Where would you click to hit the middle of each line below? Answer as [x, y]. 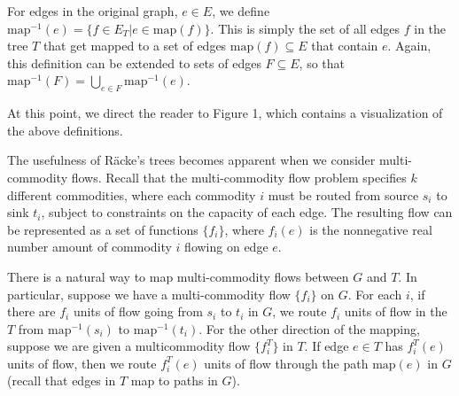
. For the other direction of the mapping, [309, 328]
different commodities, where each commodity [132, 194]
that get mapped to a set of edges [135, 46]
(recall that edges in [62, 380]
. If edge [327, 346]
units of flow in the [396, 311]
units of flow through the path [286, 363]
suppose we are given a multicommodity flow [129, 346]
